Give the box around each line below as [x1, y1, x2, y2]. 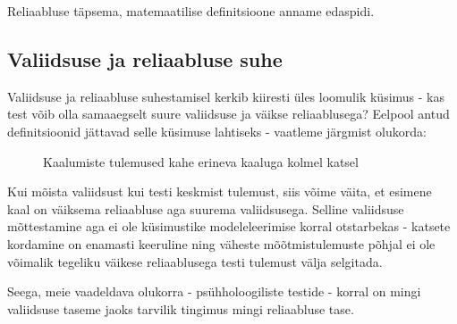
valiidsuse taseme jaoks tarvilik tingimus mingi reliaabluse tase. [7, 299, 354, 318]
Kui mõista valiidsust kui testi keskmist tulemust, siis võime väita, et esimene [7, 182, 432, 201]
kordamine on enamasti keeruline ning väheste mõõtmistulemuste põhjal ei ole [7, 234, 436, 253]
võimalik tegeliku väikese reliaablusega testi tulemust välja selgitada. [7, 252, 383, 270]
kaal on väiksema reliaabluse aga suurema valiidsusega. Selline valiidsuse [7, 199, 404, 218]
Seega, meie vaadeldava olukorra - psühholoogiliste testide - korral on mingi [7, 282, 421, 301]
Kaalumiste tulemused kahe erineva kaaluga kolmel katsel [43, 152, 359, 170]
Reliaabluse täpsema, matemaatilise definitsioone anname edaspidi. [7, 2, 375, 20]
